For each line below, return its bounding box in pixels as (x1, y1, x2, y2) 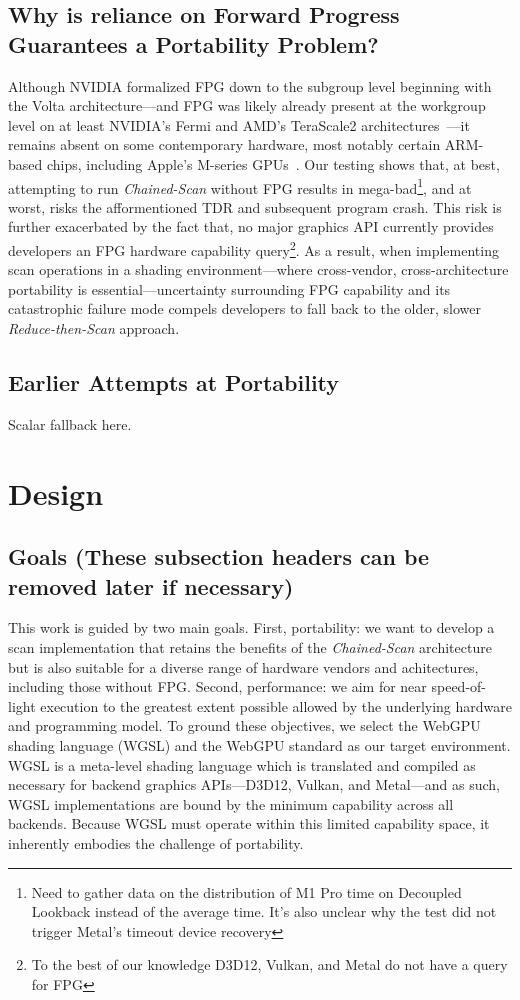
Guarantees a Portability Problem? (8, 28, 379, 59)
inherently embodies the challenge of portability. (8, 832, 304, 853)
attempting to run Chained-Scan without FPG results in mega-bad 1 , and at (8, 174, 472, 198)
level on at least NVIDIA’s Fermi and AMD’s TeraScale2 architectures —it (8, 114, 470, 135)
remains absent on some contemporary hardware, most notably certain (8, 134, 441, 155)
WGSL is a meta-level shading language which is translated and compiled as (8, 754, 476, 775)
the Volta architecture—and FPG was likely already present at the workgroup (8, 95, 486, 116)
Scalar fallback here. (8, 413, 132, 434)
